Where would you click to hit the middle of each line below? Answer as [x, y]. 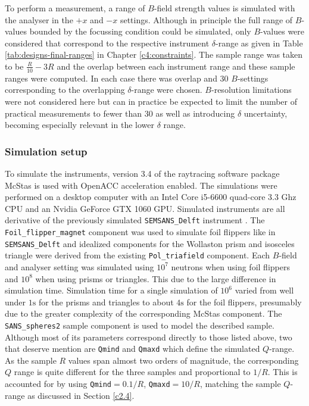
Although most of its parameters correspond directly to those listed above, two [149, 337]
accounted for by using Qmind [58, 384]
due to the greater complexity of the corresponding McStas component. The [143, 313]
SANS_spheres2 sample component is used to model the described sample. [140, 325]
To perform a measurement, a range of [75, 8]
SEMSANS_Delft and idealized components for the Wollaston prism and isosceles [150, 243]
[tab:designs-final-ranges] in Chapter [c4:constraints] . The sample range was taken [154, 54]
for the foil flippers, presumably [244, 302]
